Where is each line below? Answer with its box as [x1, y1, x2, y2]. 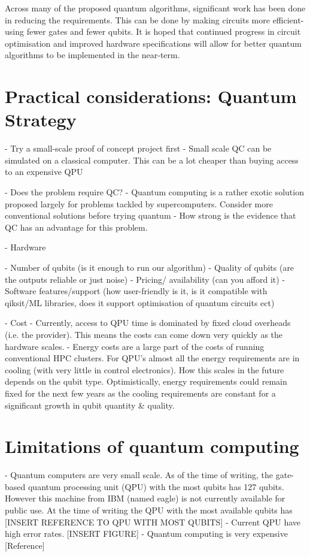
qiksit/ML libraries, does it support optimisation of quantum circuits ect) [5, 296, 275, 309]
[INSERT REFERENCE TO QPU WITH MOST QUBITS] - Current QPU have [5, 515, 300, 528]
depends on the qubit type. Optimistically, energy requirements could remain [5, 375, 287, 388]
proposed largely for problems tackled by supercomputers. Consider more [5, 197, 273, 210]
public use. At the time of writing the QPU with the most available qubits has [5, 504, 293, 516]
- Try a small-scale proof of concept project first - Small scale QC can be [5, 142, 272, 155]
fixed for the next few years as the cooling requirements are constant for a [5, 386, 276, 399]
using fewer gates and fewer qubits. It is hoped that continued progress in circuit [5, 25, 301, 38]
